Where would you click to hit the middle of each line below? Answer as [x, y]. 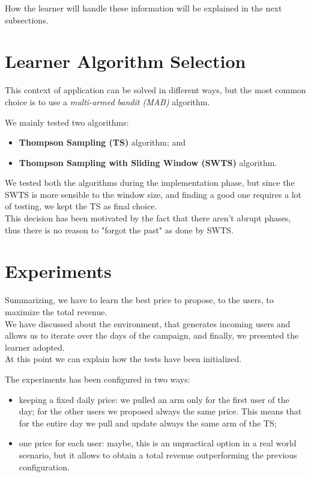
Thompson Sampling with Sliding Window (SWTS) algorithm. [148, 162]
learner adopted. [35, 347]
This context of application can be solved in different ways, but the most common [155, 90]
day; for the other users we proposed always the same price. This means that [160, 411]
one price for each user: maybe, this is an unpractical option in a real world [158, 443]
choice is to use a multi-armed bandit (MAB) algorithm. [107, 101]
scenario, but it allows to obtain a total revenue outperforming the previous [158, 454]
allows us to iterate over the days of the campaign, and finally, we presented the [152, 335]
